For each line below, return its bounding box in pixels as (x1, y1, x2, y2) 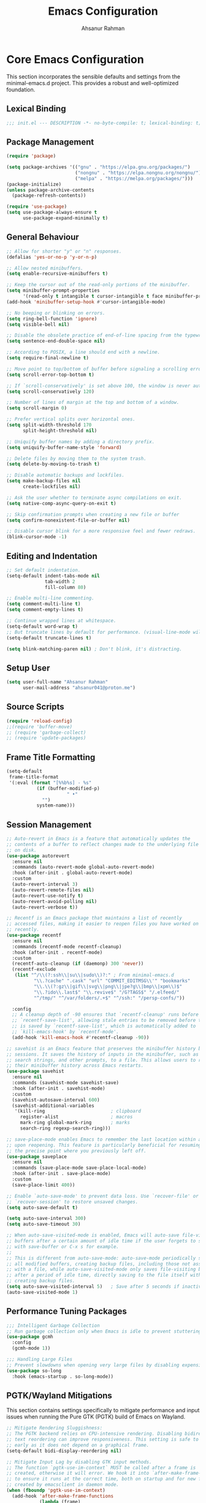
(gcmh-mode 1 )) (12, 1345, 51, 1352)
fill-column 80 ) (45, 584, 86, 590)
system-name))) (36, 802, 75, 809)
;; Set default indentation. (6, 567, 81, 573)
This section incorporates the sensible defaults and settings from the (6, 72, 181, 80)
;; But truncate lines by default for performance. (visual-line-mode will (6, 629, 204, 635)
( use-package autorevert (6, 853, 70, 859)
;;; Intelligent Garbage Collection (6, 1322, 100, 1328)
